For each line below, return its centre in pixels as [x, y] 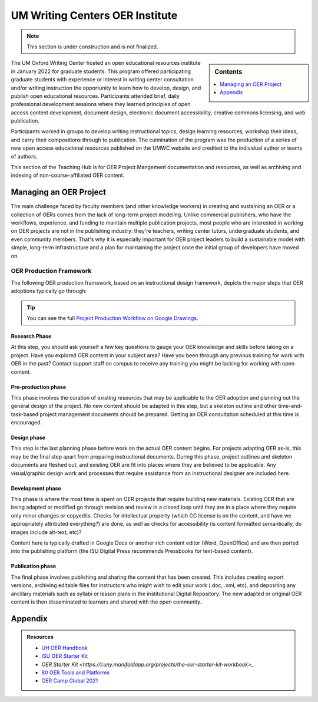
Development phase [36, 488]
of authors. [24, 156]
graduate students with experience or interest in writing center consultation [102, 80]
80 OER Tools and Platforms [76, 673]
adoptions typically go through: [49, 291]
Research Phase [31, 336]
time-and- [290, 406]
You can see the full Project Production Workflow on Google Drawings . [112, 318]
